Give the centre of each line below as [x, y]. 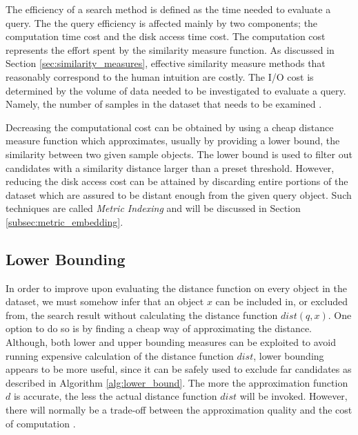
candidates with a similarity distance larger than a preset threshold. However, [170, 167]
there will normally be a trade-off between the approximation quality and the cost [179, 410]
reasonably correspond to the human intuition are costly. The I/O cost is [160, 76]
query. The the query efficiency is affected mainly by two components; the [162, 22]
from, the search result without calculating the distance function [142, 315]
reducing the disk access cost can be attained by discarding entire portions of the [177, 181]
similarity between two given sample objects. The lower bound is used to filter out [179, 154]
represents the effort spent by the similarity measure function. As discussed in [170, 49]
